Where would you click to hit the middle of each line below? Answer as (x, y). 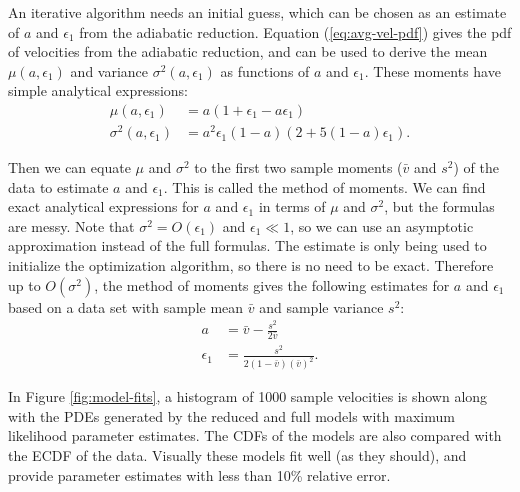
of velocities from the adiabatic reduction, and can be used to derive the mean (248, 51)
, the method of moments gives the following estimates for (272, 284)
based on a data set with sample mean (126, 306)
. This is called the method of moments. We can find (324, 186)
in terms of (292, 206)
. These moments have (432, 70)
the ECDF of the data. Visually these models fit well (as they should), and (237, 454)
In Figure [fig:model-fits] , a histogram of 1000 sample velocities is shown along (248, 396)
